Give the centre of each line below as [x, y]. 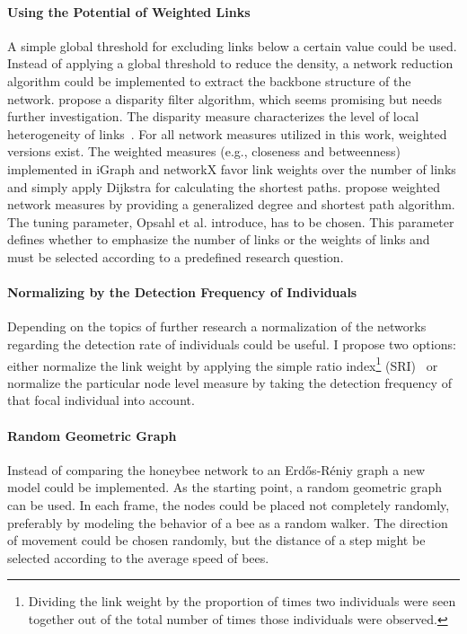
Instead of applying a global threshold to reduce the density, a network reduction [230, 63]
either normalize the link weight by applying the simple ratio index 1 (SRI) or [223, 364]
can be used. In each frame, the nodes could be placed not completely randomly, [229, 504]
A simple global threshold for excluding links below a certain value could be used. [232, 45]
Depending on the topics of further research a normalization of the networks [217, 326]
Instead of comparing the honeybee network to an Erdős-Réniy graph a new [216, 469]
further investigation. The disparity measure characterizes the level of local [213, 116]
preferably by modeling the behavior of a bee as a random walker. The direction [228, 522]
